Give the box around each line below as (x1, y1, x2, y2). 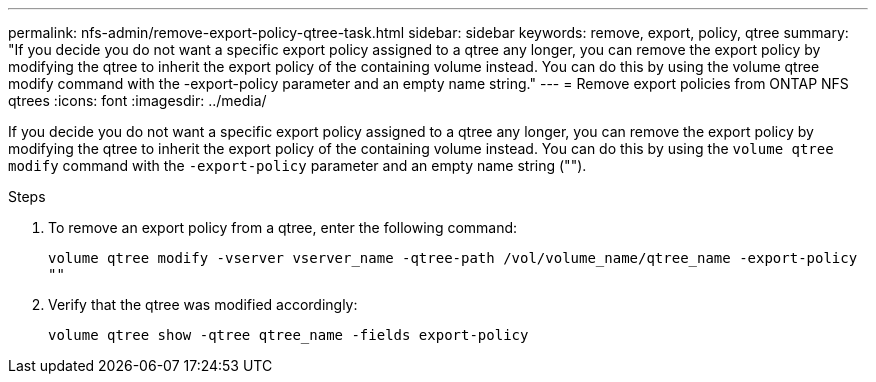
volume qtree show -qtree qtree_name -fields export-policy (48, 327, 529, 343)
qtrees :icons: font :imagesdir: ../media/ (8, 92, 267, 109)
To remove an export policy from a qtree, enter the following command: (48, 219, 518, 236)
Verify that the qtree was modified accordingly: (48, 296, 358, 313)
